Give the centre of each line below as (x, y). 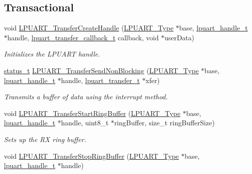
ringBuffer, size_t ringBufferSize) (165, 123)
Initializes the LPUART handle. (52, 54)
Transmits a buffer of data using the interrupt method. (86, 97)
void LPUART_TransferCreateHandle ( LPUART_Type (89, 28)
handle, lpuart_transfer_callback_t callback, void (83, 37)
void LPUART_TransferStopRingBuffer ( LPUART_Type (92, 156)
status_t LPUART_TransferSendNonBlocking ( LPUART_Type (101, 70)
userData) (179, 37)
